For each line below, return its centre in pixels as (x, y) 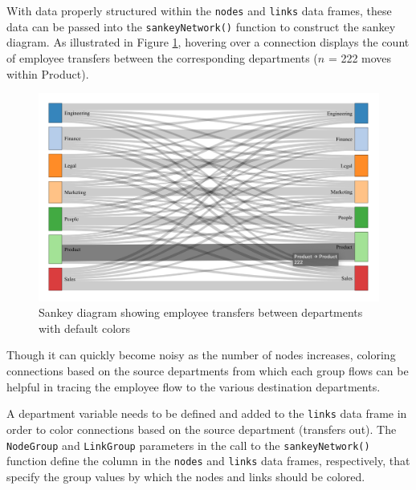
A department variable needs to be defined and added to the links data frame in (207, 413)
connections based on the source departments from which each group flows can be (208, 371)
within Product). (48, 73)
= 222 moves (360, 57)
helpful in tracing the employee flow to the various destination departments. (194, 386)
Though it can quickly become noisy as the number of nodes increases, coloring (201, 355)
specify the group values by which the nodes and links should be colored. (186, 476)
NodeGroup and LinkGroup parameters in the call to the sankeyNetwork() (188, 445)
